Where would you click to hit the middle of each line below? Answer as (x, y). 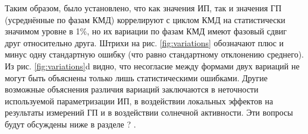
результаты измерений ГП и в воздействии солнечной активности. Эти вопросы (149, 112)
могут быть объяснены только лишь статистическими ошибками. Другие (136, 77)
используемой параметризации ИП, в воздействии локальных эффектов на (139, 100)
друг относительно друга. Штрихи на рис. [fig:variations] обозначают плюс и (144, 42)
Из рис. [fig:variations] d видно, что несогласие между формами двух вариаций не (152, 66)
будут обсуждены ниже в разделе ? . (70, 124)
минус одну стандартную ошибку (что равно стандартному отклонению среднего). (154, 54)
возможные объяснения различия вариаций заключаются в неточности (132, 89)
